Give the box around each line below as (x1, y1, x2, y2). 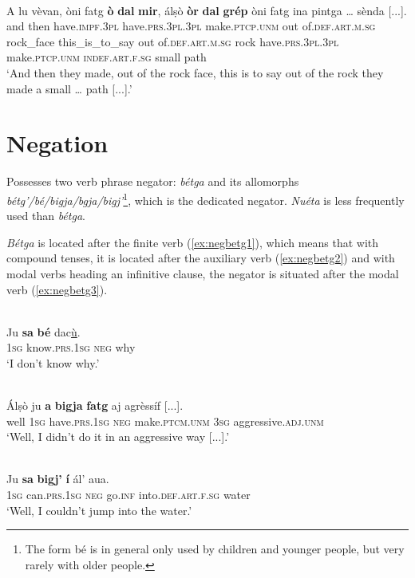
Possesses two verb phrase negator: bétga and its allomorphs (6, 173, 299, 190)
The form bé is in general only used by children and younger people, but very (25, 541, 405, 557)
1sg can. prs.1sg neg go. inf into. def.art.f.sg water (6, 486, 251, 503)
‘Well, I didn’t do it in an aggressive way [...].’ (6, 428, 230, 445)
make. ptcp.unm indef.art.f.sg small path (6, 49, 207, 65)
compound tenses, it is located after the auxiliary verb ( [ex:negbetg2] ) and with (6, 250, 395, 266)
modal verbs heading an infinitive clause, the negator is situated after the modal (6, 265, 399, 281)
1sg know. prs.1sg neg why (6, 339, 136, 356)
